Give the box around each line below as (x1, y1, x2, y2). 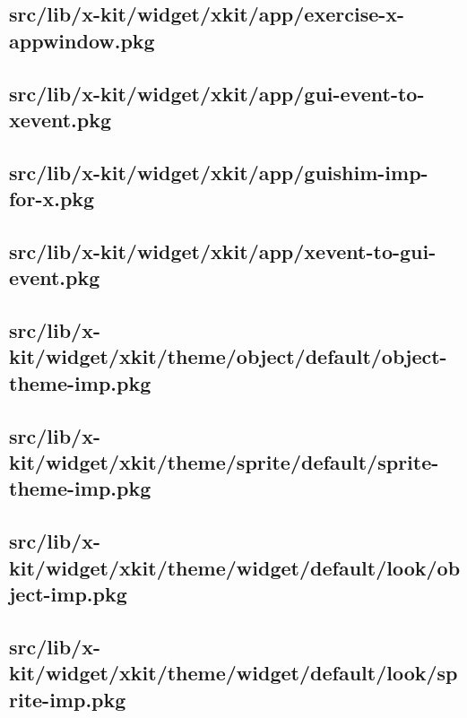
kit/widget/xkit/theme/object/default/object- (9, 342, 447, 370)
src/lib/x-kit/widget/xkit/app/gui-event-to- (9, 79, 425, 107)
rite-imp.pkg (9, 685, 126, 713)
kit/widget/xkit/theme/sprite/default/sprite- (9, 448, 439, 476)
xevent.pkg (9, 105, 112, 133)
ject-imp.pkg (9, 579, 127, 607)
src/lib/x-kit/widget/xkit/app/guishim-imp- (9, 158, 428, 186)
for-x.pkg (9, 185, 95, 212)
